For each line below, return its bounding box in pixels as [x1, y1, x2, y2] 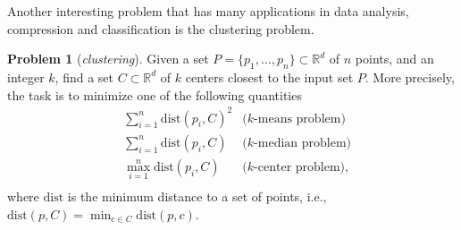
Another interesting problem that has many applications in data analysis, [7, 2, 409, 20]
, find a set [54, 67, 114, 86]
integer [7, 67, 45, 86]
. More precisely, [365, 67, 455, 86]
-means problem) [254, 112, 346, 125]
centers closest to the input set [185, 67, 354, 86]
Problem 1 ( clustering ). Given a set [7, 49, 209, 68]
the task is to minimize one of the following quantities [7, 85, 302, 104]
